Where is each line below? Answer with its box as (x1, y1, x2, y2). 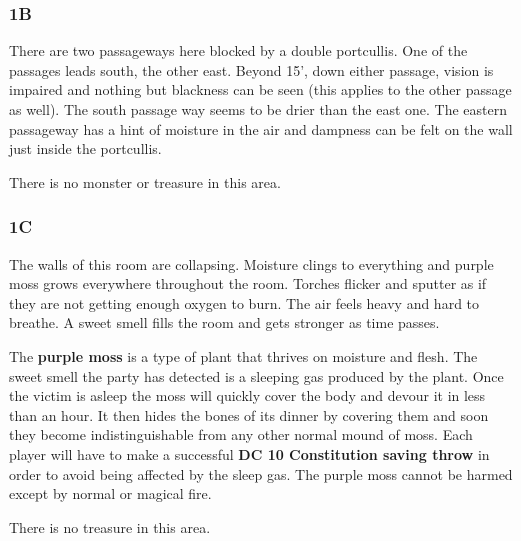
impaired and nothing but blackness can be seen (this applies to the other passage (9, 79, 512, 100)
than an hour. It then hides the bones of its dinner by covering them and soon (9, 404, 489, 425)
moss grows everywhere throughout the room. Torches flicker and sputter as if (9, 273, 487, 294)
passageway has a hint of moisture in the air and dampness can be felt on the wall (9, 118, 513, 139)
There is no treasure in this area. (9, 516, 211, 537)
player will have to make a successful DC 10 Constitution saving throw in (9, 443, 490, 464)
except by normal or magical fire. (9, 483, 212, 504)
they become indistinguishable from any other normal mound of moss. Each (9, 424, 473, 445)
